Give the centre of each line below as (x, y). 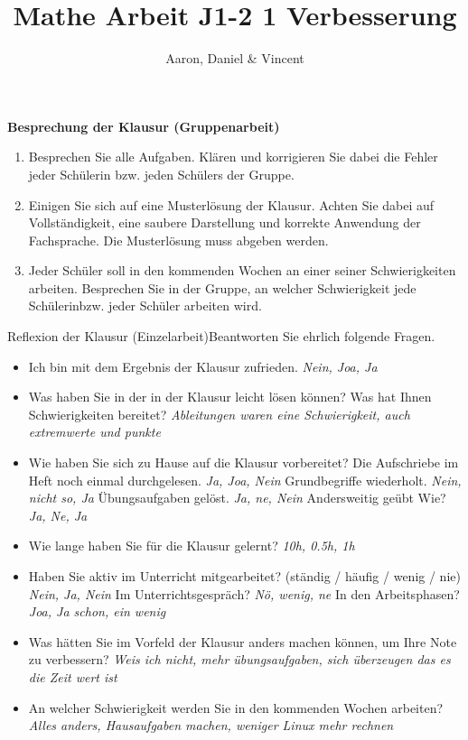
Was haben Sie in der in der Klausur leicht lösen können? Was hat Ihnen (230, 397)
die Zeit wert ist (73, 676)
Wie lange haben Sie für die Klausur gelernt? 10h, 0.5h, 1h (192, 546)
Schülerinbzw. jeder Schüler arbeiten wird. (145, 305)
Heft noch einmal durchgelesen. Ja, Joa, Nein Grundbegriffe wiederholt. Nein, (245, 480)
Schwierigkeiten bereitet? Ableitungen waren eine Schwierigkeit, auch (219, 414)
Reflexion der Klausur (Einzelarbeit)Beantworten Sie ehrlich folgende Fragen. (221, 336)
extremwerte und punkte (94, 432)
